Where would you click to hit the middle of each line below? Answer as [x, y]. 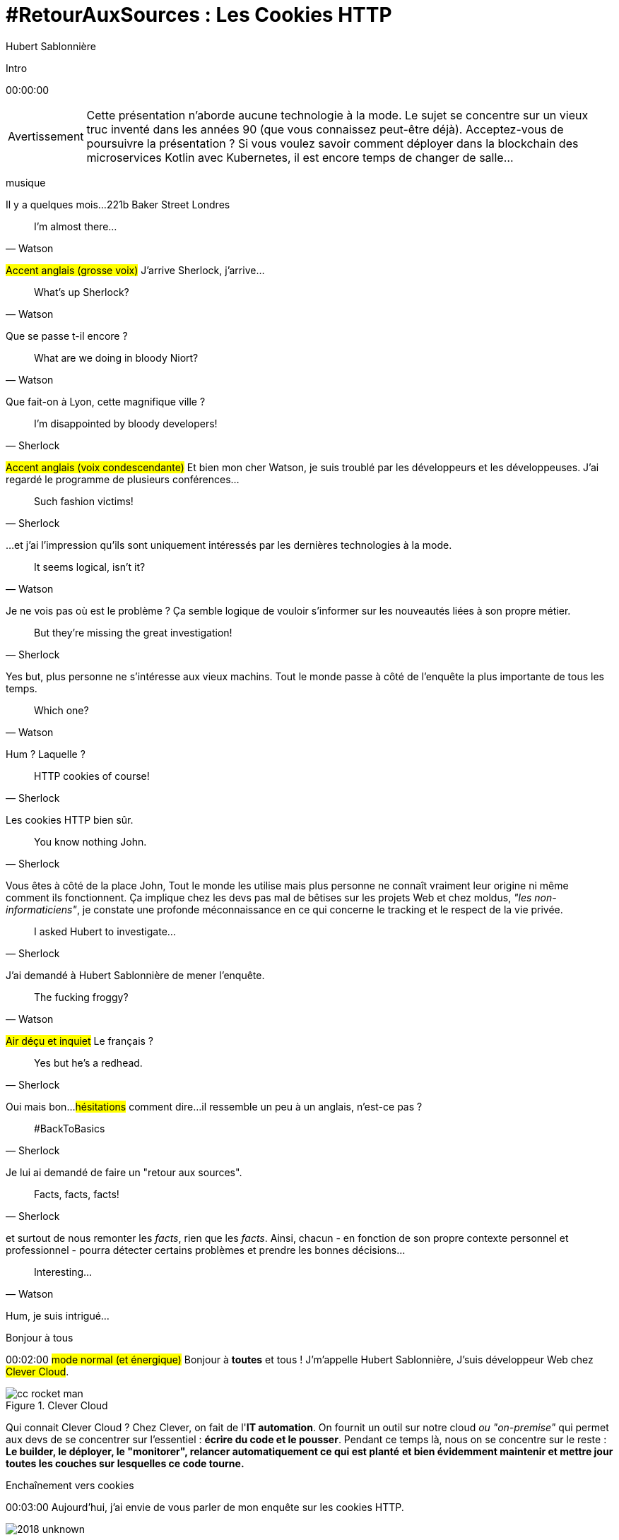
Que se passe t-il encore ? [67, 336]
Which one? [61, 710]
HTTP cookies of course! [92, 776]
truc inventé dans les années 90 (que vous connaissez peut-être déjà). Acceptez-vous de [325, 129]
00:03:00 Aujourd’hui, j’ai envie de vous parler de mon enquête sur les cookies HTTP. [205, 1507]
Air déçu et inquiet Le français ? [80, 1041]
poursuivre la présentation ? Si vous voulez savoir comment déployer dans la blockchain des [332, 143]
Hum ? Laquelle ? [46, 754]
